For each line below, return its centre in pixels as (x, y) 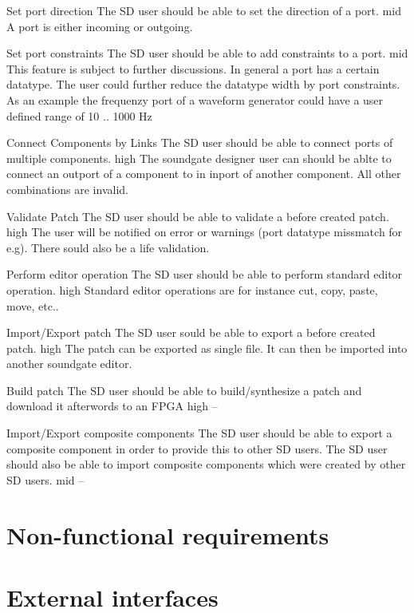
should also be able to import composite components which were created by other (206, 464)
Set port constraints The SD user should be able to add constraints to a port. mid (207, 53)
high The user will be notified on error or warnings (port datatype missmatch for (205, 232)
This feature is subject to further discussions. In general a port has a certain (193, 68)
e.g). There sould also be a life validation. (108, 247)
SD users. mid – (45, 479)
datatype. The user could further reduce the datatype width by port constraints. (203, 84)
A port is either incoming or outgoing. (100, 26)
